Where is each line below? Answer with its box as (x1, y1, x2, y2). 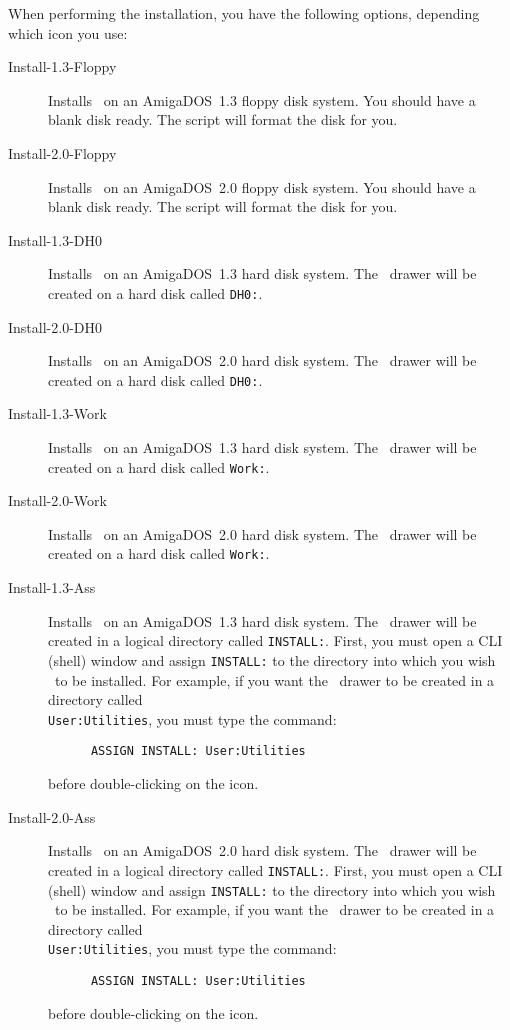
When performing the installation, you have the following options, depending (8, 3, 480, 23)
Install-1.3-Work (8, 403, 107, 424)
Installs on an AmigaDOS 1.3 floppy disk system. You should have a (48, 89, 476, 110)
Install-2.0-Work (8, 490, 107, 511)
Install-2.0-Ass (8, 806, 96, 827)
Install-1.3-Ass (8, 577, 96, 598)
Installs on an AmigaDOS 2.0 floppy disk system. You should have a (48, 176, 476, 197)
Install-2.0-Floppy (8, 142, 117, 163)
